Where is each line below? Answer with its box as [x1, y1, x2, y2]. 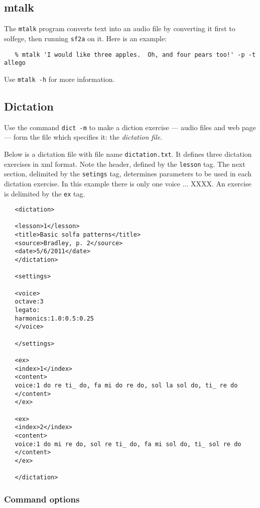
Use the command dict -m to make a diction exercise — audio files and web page [4, 122, 256, 132]
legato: [15, 307, 40, 314]
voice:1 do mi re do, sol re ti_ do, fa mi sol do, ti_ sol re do [15, 440, 241, 448]
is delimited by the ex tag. [4, 188, 85, 198]
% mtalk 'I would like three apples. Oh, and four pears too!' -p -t [15, 51, 256, 58]
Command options [4, 492, 80, 505]
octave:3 [15, 298, 44, 306]
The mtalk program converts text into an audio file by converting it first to [4, 23, 235, 34]
